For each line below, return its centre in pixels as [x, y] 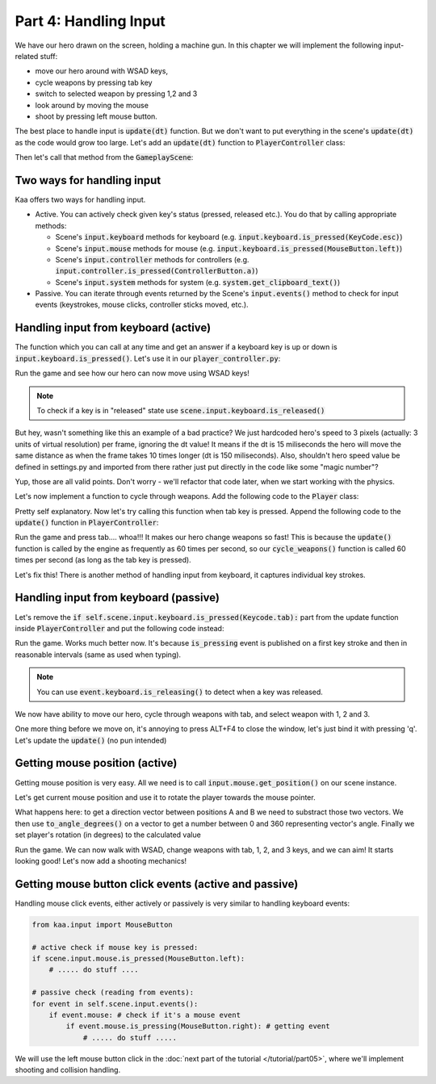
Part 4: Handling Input [90, 21]
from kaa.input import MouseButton [102, 925]
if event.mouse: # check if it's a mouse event [145, 1015]
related [27, 56]
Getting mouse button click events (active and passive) [157, 884]
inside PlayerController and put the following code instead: [119, 628]
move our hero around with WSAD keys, [102, 71]
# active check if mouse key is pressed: [115, 947]
